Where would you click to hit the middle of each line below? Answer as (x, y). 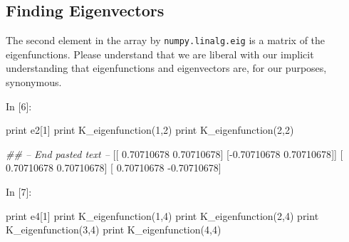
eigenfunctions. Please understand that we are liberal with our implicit (160, 54)
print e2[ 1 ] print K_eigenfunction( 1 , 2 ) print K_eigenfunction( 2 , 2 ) (150, 130)
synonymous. (34, 82)
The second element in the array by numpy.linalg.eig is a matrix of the (166, 40)
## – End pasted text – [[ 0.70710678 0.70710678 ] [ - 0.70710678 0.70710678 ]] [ (174, 153)
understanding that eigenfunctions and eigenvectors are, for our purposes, (166, 68)
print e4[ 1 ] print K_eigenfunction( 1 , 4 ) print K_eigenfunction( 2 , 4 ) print (162, 215)
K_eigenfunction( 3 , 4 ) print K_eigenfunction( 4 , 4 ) (114, 230)
